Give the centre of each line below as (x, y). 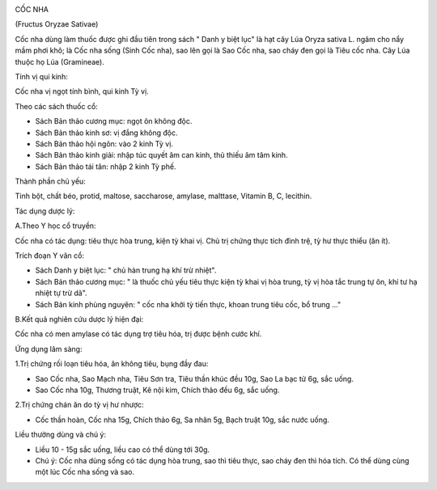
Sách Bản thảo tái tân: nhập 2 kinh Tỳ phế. (106, 167)
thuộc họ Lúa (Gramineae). (59, 61)
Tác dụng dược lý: (45, 211)
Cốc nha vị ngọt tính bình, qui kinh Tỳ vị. (82, 91)
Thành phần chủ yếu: (51, 181)
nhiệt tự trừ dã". (62, 293)
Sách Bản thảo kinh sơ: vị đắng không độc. (106, 133)
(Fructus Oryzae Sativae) (57, 24)
